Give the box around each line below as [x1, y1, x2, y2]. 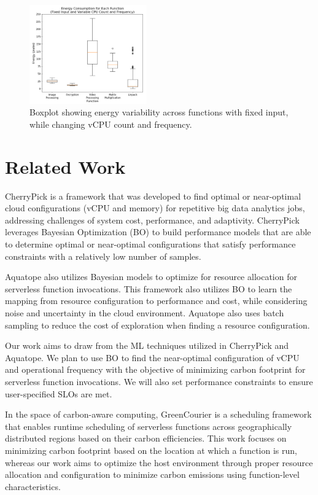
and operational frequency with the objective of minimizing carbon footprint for [5, 363, 306, 376]
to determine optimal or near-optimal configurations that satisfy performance [5, 238, 296, 251]
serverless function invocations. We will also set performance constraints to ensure [5, 375, 313, 388]
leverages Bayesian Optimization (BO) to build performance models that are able [5, 225, 311, 238]
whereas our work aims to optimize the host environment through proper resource [5, 456, 313, 469]
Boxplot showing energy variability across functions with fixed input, [29, 106, 289, 119]
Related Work [5, 154, 126, 179]
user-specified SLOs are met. [5, 387, 112, 400]
